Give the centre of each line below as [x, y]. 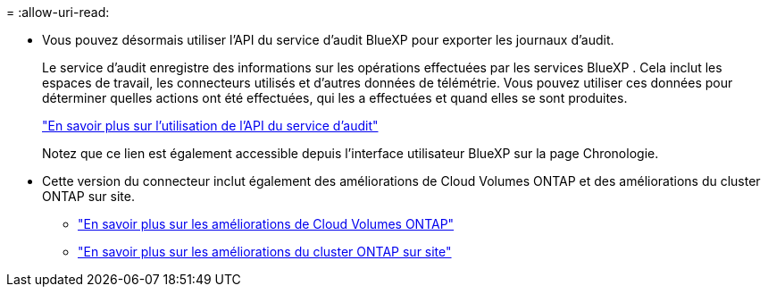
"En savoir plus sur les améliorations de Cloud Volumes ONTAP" [266, 224]
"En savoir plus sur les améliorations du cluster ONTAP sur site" [265, 252]
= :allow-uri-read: [58, 12]
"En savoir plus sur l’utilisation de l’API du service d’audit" [210, 126]
